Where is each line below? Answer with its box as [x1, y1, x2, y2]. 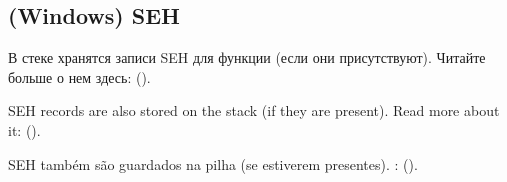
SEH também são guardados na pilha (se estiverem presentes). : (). [8, 153, 418, 174]
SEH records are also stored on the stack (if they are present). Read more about [8, 100, 500, 121]
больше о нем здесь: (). [8, 66, 151, 87]
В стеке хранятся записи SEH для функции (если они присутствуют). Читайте [8, 47, 486, 68]
